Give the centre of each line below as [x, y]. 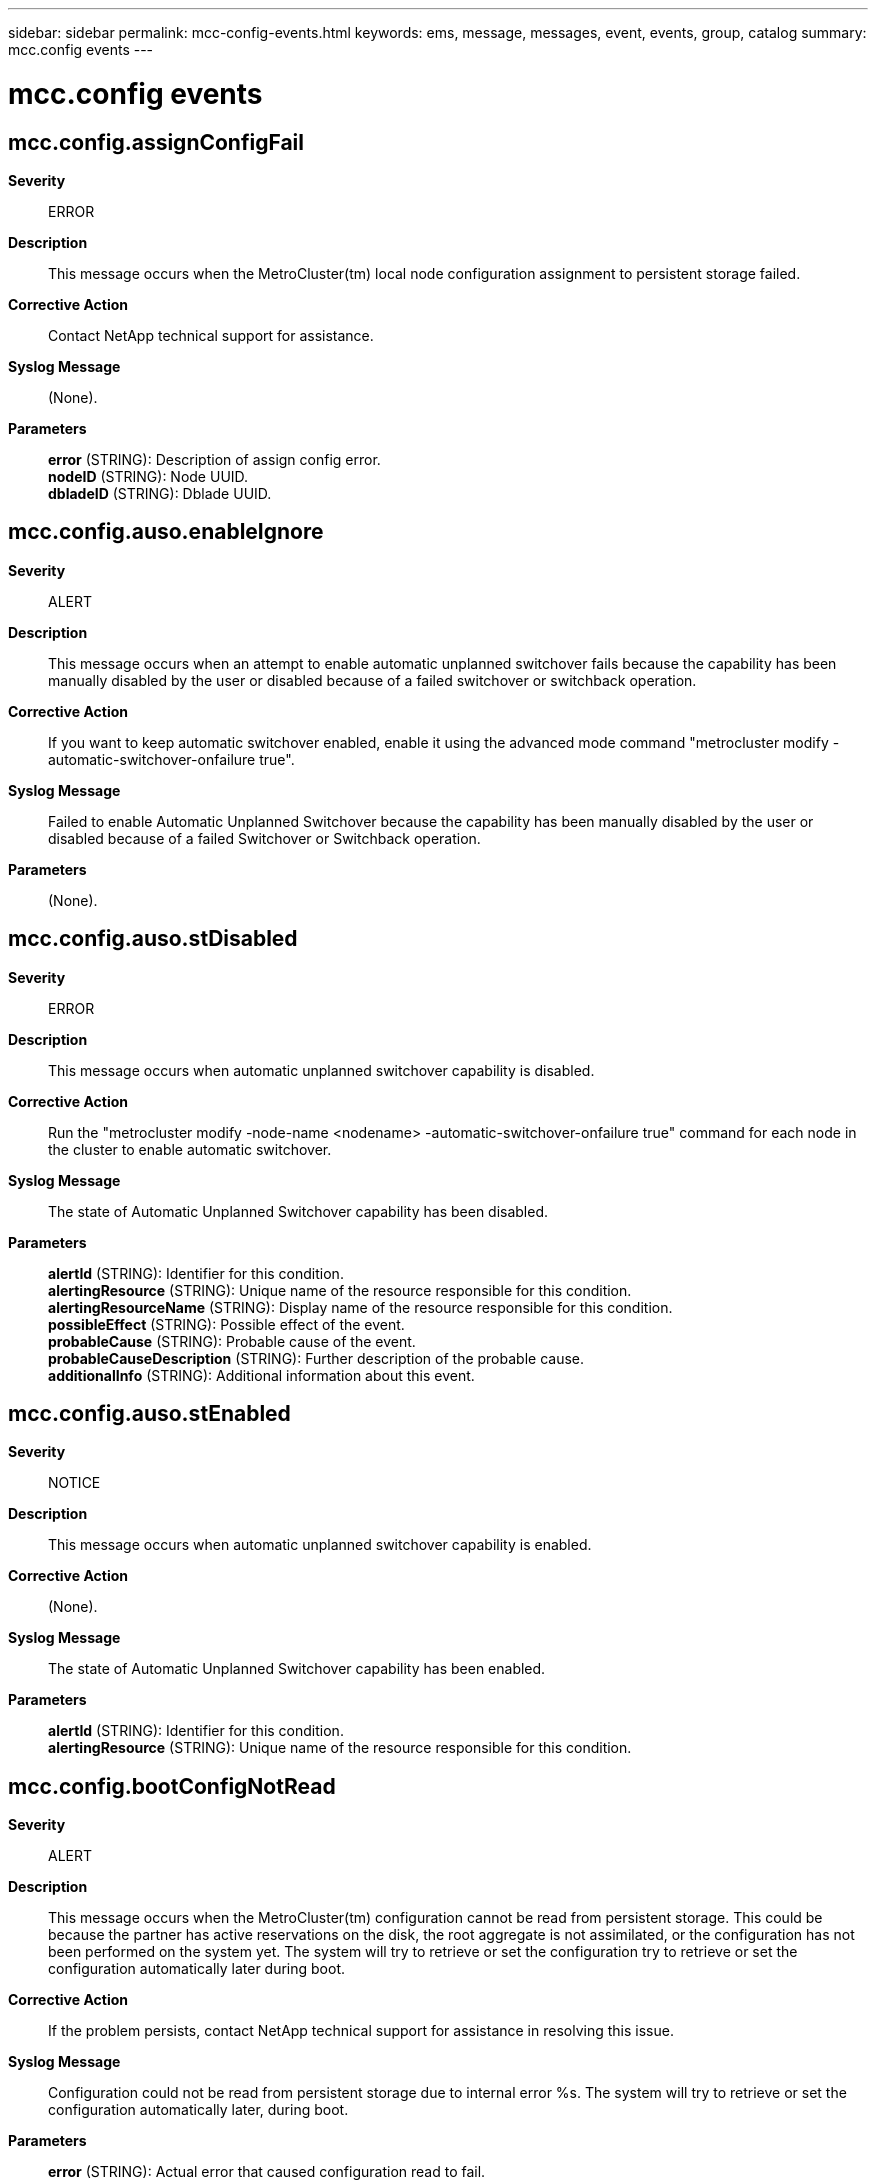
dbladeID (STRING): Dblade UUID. [160, 493]
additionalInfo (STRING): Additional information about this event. [261, 1375]
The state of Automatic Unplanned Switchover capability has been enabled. [297, 1669]
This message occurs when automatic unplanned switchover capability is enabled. [320, 1545]
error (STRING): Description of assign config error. [214, 459]
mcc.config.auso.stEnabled [149, 1414]
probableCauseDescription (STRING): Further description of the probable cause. [316, 1358]
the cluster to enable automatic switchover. [190, 1149]
